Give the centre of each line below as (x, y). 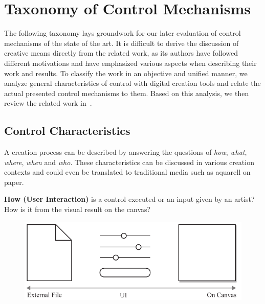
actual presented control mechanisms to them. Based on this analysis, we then (127, 93)
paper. (14, 182)
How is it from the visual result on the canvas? (78, 209)
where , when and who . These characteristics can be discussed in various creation (129, 162)
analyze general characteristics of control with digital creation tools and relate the (132, 83)
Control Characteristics (67, 131)
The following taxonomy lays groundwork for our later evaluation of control (123, 33)
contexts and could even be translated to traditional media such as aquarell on (127, 172)
